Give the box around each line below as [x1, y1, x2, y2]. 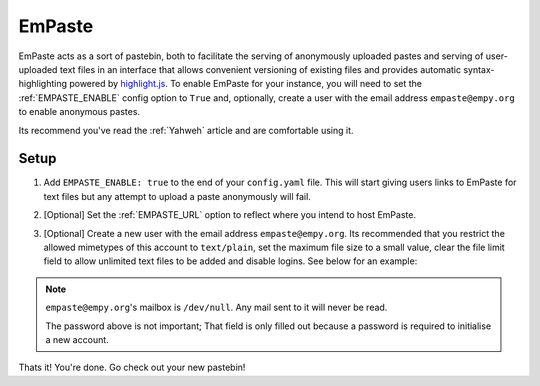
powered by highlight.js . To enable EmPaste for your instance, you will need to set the [68, 78, 422, 90]
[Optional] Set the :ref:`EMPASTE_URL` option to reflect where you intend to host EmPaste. [43, 209, 417, 221]
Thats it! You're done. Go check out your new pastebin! [18, 361, 246, 374]
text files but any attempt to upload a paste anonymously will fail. [43, 190, 312, 202]
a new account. [45, 333, 109, 345]
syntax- [463, 63, 495, 75]
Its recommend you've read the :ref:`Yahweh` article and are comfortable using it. [18, 124, 354, 136]
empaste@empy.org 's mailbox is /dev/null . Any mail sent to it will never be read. [45, 301, 388, 314]
